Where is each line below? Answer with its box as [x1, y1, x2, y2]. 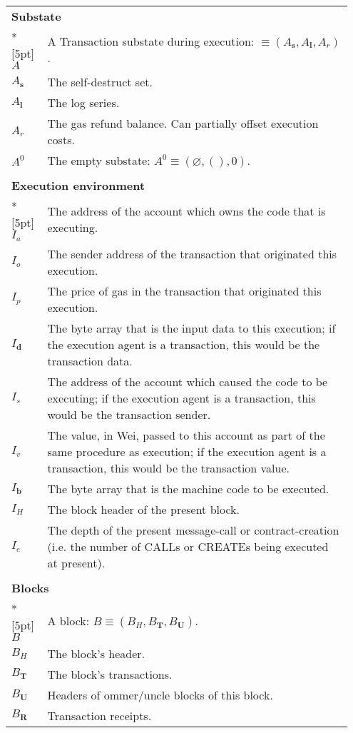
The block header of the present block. [47, 500, 240, 517]
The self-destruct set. [47, 74, 153, 90]
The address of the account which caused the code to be [47, 373, 328, 390]
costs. [47, 131, 75, 148]
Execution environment [11, 177, 145, 193]
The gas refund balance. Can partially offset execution [47, 115, 319, 131]
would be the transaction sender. [47, 405, 211, 423]
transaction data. [47, 352, 133, 369]
